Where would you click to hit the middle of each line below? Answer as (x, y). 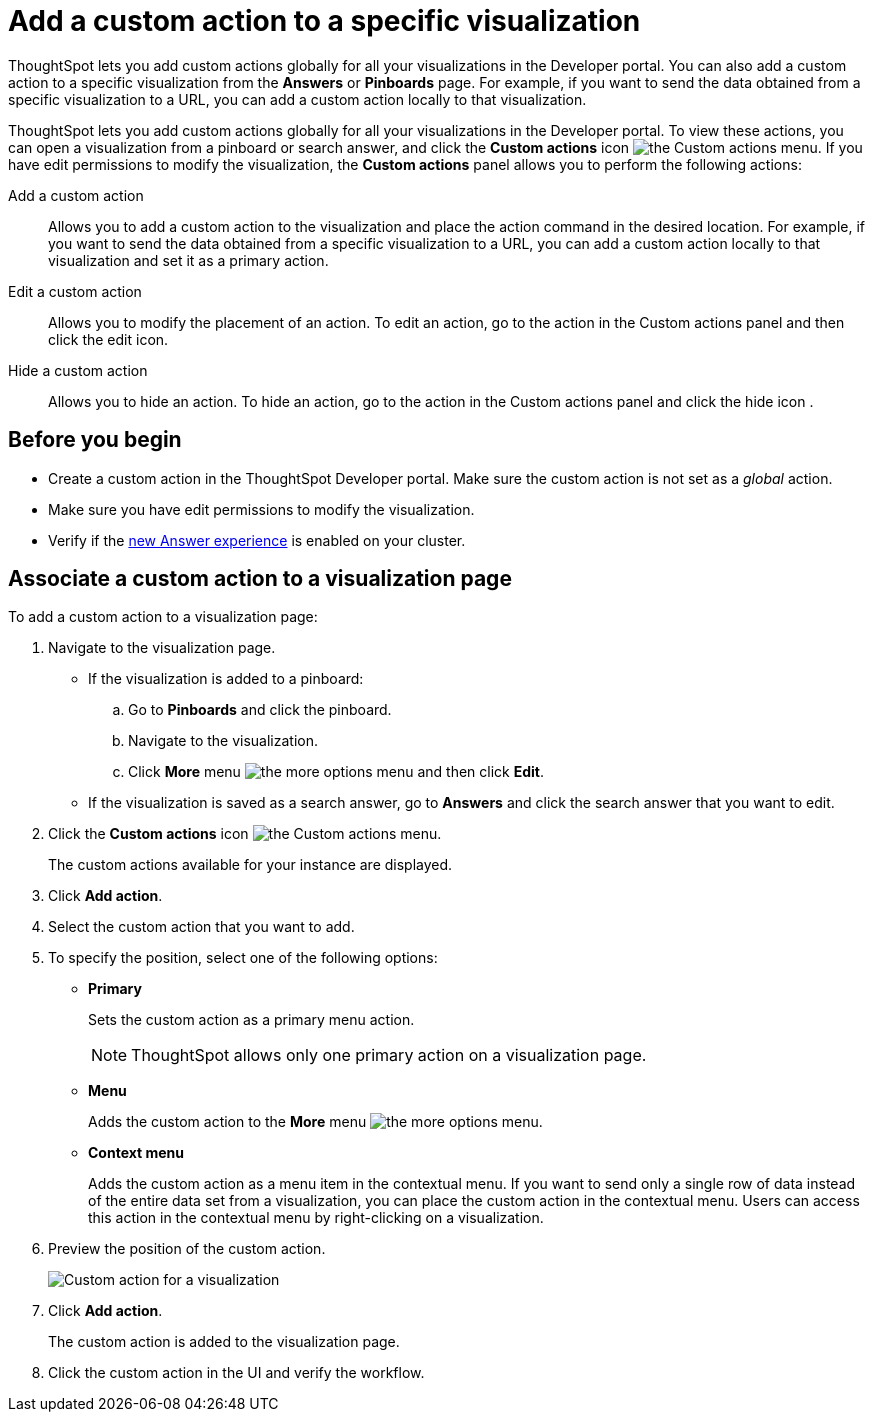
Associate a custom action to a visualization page (260, 579)
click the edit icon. (108, 339)
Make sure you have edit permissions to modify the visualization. (261, 509)
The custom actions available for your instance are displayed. (250, 865)
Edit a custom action (75, 291)
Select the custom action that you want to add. (201, 927)
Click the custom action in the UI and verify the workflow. (236, 1373)
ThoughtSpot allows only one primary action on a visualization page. (389, 1055)
